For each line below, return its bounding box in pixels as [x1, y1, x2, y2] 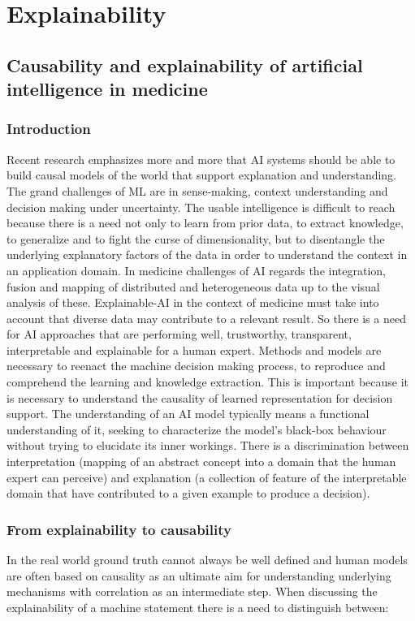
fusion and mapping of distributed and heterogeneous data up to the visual [6, 278, 380, 295]
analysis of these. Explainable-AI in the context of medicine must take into [6, 294, 379, 311]
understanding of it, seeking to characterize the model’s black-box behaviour [6, 420, 387, 438]
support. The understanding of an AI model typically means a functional [6, 405, 370, 422]
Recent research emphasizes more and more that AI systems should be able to [6, 150, 396, 167]
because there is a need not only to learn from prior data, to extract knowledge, [6, 214, 404, 231]
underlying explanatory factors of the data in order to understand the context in [6, 246, 408, 263]
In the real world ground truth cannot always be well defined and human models [6, 551, 408, 568]
